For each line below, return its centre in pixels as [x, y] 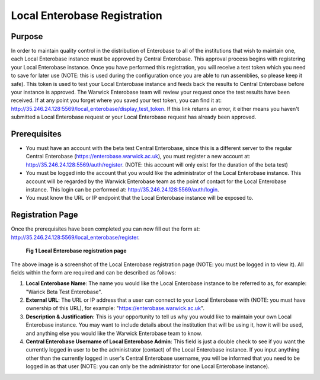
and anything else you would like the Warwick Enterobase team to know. [114, 333]
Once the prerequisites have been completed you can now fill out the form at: [105, 229]
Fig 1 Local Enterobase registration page [76, 251]
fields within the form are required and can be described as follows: [94, 272]
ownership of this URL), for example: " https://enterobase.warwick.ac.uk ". [115, 308]
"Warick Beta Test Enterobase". [64, 292]
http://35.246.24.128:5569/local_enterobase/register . [75, 237]
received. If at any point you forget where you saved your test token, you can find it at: [116, 100]
